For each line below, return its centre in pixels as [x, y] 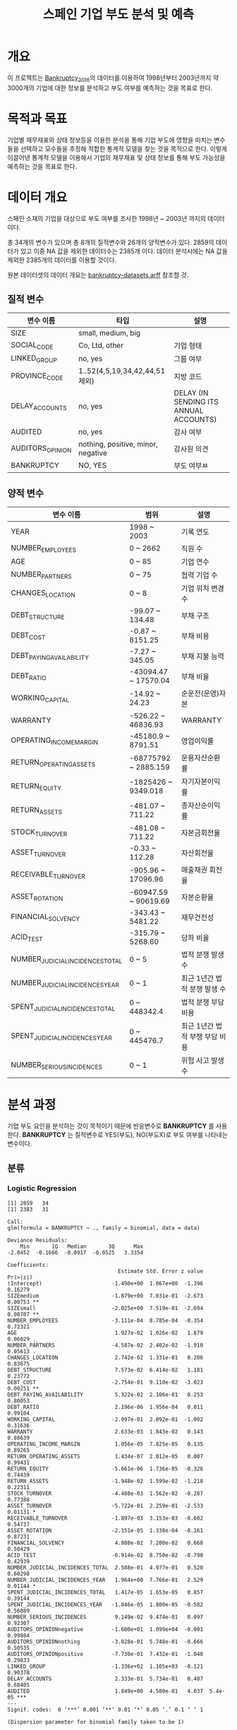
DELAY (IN [191, 393]
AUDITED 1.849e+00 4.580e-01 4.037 [105, 1691]
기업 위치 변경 [202, 589]
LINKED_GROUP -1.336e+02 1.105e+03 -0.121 [105, 1666]
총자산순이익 [201, 805]
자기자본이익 [201, 782]
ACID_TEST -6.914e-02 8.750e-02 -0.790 [105, 1555]
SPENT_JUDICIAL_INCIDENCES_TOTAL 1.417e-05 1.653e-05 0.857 [105, 1592]
